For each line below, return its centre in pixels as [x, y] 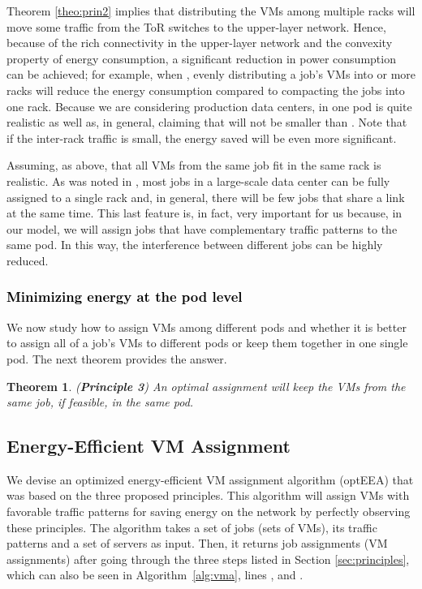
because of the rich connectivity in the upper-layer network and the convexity [200, 43]
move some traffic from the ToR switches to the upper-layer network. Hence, [196, 26]
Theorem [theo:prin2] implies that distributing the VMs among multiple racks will [211, 11]
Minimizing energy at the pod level [125, 297]
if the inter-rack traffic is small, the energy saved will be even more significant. [202, 138]
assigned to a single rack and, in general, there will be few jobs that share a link [206, 197]
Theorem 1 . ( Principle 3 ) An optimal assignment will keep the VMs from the [206, 386]
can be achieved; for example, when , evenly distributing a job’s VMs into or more [211, 74]
